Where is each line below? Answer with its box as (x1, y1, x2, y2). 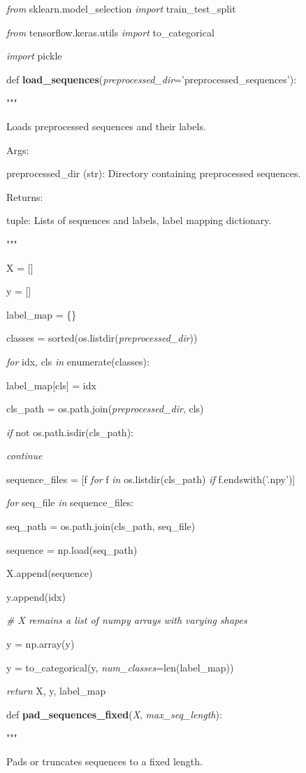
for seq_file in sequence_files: (6, 495, 134, 510)
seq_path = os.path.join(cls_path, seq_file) (6, 519, 196, 534)
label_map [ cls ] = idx (6, 377, 96, 392)
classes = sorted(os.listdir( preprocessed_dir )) (6, 330, 198, 345)
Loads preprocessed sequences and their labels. (6, 118, 206, 133)
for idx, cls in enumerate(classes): (6, 354, 150, 368)
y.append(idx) (6, 589, 66, 604)
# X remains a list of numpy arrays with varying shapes (6, 613, 247, 627)
